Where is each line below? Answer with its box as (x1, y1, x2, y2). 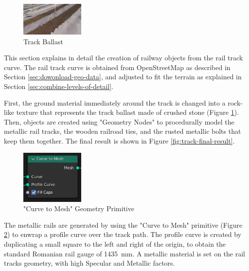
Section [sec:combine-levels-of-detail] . (4, 81, 113, 91)
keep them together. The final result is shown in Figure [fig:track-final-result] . (4, 136, 235, 145)
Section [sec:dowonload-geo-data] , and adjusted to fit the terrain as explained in (4, 72, 242, 82)
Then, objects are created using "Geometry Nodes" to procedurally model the (4, 116, 234, 126)
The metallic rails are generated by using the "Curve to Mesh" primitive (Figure (4, 219, 243, 230)
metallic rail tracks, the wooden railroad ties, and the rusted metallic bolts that (4, 126, 241, 136)
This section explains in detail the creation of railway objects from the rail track (4, 53, 243, 63)
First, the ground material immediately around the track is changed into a (4, 97, 226, 108)
